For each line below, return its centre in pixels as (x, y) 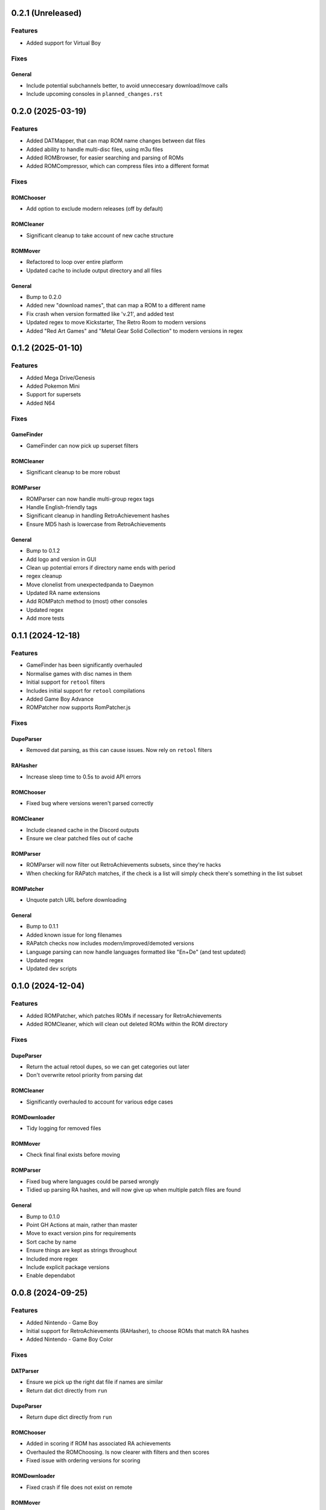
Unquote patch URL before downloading (76, 900)
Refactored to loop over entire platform (75, 262)
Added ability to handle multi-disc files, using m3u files (94, 149)
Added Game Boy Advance (60, 699)
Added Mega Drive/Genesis (61, 377)
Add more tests (45, 618)
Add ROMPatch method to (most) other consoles (87, 602)
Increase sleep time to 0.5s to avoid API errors (84, 777)
